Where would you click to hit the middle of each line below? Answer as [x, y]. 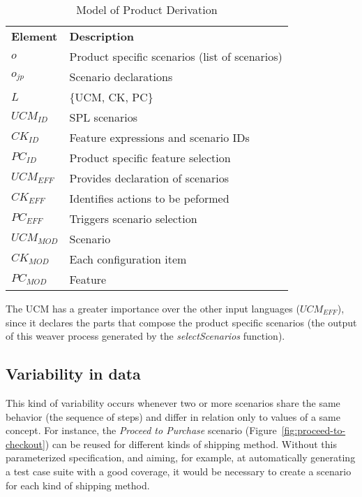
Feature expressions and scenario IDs [159, 137]
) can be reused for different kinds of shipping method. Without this [191, 444]
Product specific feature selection [150, 158]
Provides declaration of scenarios [149, 178]
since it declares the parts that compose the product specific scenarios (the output [181, 322]
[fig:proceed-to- [314, 430]
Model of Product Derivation [147, 9]
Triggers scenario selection [133, 218]
